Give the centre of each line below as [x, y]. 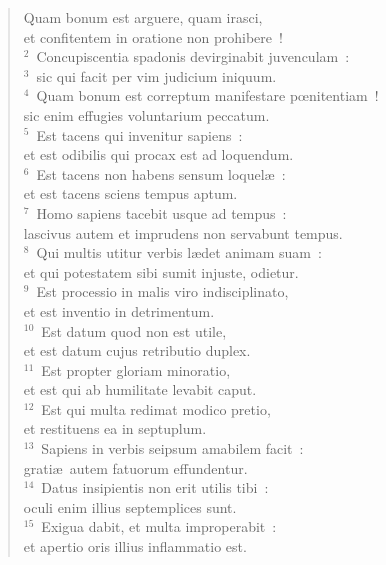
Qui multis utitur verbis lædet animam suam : [179, 252]
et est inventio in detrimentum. [119, 310]
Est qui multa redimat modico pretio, [156, 408]
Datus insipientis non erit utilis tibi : [155, 487]
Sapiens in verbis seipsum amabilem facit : [172, 448]
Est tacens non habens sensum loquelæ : [161, 173]
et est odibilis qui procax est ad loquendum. [158, 154]
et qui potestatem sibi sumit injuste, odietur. [161, 271]
